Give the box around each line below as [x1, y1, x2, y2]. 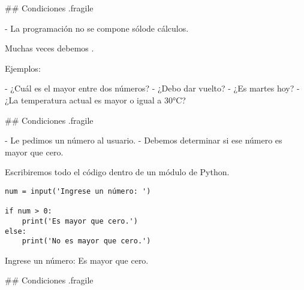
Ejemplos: [5, 62, 41, 74]
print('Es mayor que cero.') [22, 216, 138, 225]
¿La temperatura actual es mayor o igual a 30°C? [5, 93, 186, 106]
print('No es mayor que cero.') [22, 237, 151, 246]
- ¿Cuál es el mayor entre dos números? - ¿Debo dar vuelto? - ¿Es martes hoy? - [5, 82, 300, 94]
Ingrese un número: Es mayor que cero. [5, 254, 149, 266]
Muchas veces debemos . [5, 42, 94, 54]
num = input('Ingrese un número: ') [5, 187, 151, 196]
